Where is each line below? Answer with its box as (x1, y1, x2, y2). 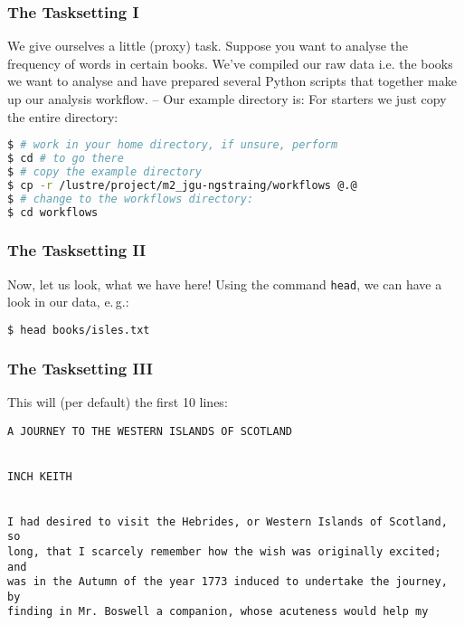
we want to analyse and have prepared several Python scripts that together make (7, 71, 457, 90)
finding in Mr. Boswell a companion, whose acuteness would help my (7, 605, 429, 619)
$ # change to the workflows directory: (7, 192, 254, 205)
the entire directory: (7, 107, 118, 126)
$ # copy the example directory (7, 165, 202, 178)
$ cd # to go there (7, 152, 124, 166)
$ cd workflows (7, 205, 99, 219)
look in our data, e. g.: (7, 292, 129, 311)
